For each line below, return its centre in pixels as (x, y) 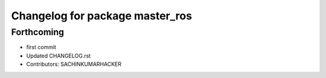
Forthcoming (38, 32)
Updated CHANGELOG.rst (59, 56)
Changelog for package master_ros (102, 16)
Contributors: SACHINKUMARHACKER (74, 64)
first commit (41, 47)
